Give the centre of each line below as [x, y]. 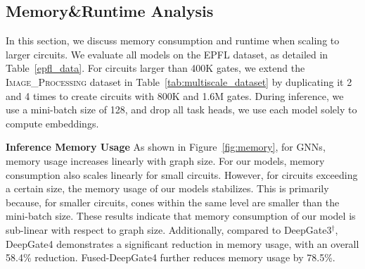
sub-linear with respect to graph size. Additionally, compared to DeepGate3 [169, 229]
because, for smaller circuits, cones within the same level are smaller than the [173, 202]
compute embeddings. [52, 123]
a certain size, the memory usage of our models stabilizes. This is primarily [167, 188]
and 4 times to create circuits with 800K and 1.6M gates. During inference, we [175, 95]
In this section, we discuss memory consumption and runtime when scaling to [173, 40]
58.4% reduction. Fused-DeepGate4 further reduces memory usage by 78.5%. [171, 257]
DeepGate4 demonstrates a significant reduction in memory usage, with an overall [182, 243]
